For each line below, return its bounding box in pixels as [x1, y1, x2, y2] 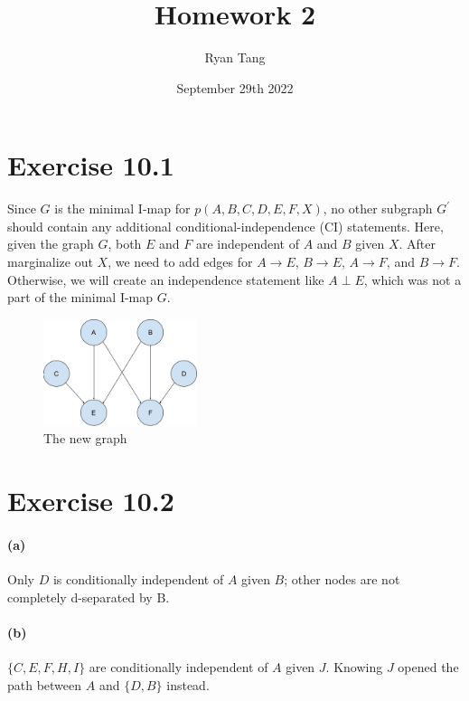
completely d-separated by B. [7, 587, 170, 606]
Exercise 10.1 [7, 147, 174, 184]
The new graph [43, 429, 127, 448]
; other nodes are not [284, 570, 400, 589]
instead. [166, 675, 210, 694]
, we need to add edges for [108, 252, 253, 271]
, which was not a [363, 270, 462, 289]
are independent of [195, 234, 299, 253]
